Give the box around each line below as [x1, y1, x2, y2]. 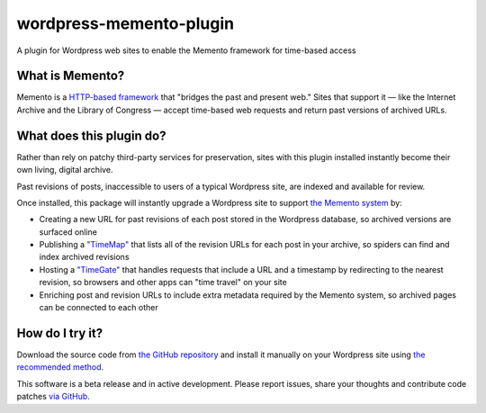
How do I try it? [16, 325, 103, 341]
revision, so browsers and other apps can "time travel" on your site [39, 277, 287, 288]
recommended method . [16, 362, 104, 373]
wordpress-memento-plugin [16, 13, 234, 33]
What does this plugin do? [16, 128, 166, 143]
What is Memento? [16, 68, 125, 84]
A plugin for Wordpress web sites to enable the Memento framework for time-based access [16, 45, 356, 56]
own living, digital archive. [16, 165, 113, 175]
